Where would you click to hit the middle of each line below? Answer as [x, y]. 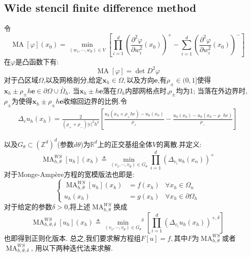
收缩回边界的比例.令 [95, 101]
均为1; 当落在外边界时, [212, 90]
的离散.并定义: [179, 144]
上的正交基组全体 [125, 144]
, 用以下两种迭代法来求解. [72, 247]
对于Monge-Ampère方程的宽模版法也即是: [69, 174]
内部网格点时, [147, 90]
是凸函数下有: [37, 61]
